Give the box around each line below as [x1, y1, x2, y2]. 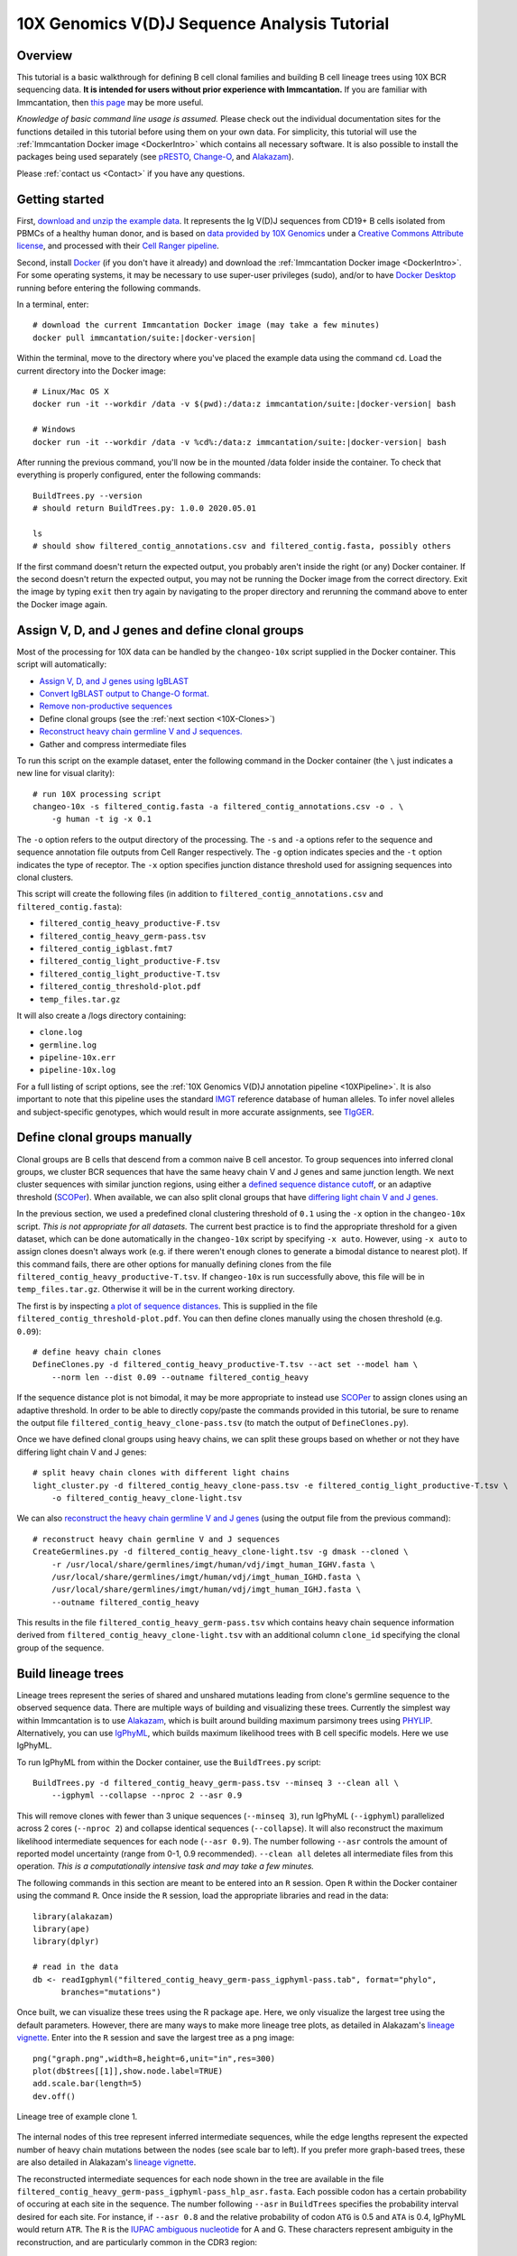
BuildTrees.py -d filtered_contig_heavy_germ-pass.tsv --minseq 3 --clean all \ [32, 1778, 400, 1789]
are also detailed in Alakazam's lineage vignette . [16, 2157, 197, 2168]
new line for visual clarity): [16, 768, 115, 779]
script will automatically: [16, 659, 107, 670]
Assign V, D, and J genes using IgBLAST [39, 675, 189, 686]
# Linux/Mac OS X [32, 386, 109, 396]
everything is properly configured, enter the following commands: [16, 469, 262, 480]
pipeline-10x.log [39, 1065, 116, 1076]
